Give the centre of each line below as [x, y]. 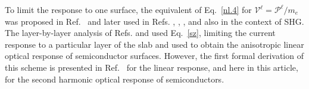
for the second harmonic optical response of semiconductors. [115, 79]
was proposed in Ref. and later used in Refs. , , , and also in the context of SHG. [154, 21]
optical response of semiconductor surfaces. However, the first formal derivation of [154, 56]
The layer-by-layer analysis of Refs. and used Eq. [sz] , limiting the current [140, 33]
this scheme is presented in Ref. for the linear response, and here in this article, [152, 67]
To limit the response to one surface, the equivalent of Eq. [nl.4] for [128, 9]
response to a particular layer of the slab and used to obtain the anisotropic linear [154, 44]
